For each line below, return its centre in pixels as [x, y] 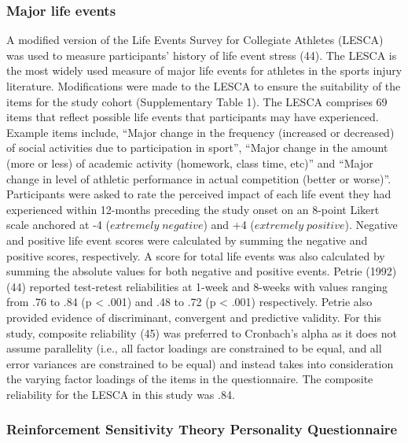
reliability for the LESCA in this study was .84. [121, 394]
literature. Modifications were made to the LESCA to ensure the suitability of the [204, 86]
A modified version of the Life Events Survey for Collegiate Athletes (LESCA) [195, 40]
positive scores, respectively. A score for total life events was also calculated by [196, 255]
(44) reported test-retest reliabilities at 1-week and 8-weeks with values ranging [197, 286]
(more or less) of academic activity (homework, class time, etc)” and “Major [190, 162]
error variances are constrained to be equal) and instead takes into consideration [200, 363]
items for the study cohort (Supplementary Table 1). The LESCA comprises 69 [197, 101]
